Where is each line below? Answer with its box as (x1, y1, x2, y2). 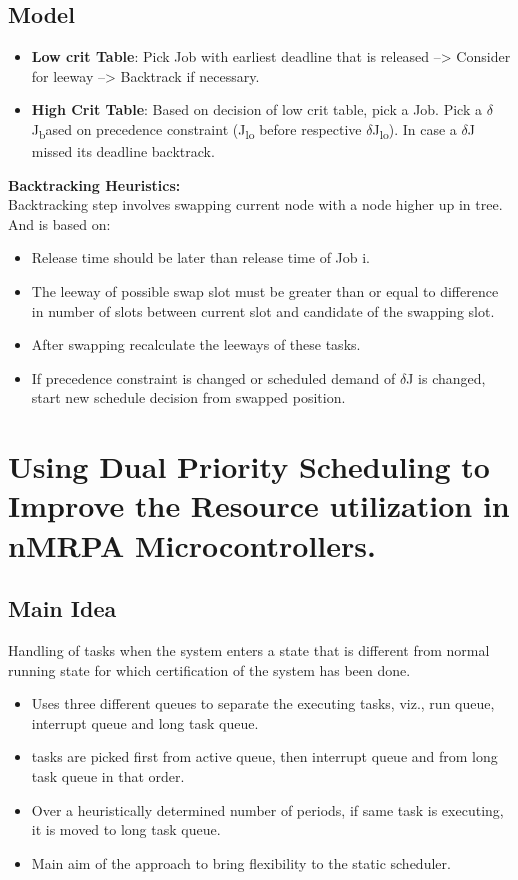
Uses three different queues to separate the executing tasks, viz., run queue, (31, 693, 495, 714)
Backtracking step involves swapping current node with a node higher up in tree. (8, 194, 503, 215)
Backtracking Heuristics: (8, 174, 181, 195)
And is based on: (8, 213, 111, 234)
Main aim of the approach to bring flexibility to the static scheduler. (31, 852, 451, 873)
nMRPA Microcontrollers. (8, 524, 376, 565)
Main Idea (8, 593, 117, 624)
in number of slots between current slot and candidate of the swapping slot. (31, 300, 495, 321)
